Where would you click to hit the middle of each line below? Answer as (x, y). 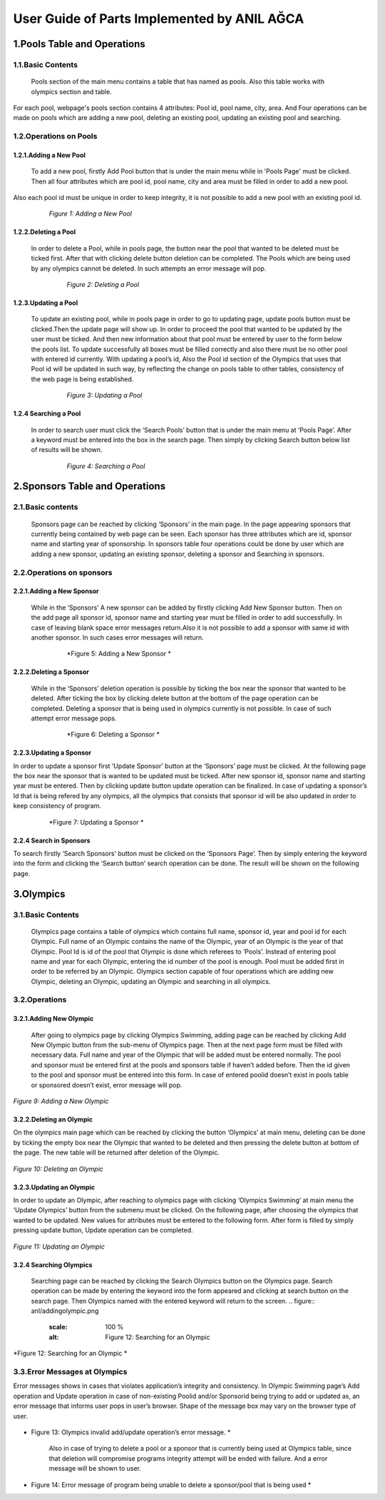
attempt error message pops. (74, 718)
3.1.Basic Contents (46, 915)
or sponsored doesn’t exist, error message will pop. (107, 1084)
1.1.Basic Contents (46, 64)
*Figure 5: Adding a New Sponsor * (119, 654)
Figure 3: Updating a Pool (104, 396)
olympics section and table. (71, 91)
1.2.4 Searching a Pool (47, 413)
